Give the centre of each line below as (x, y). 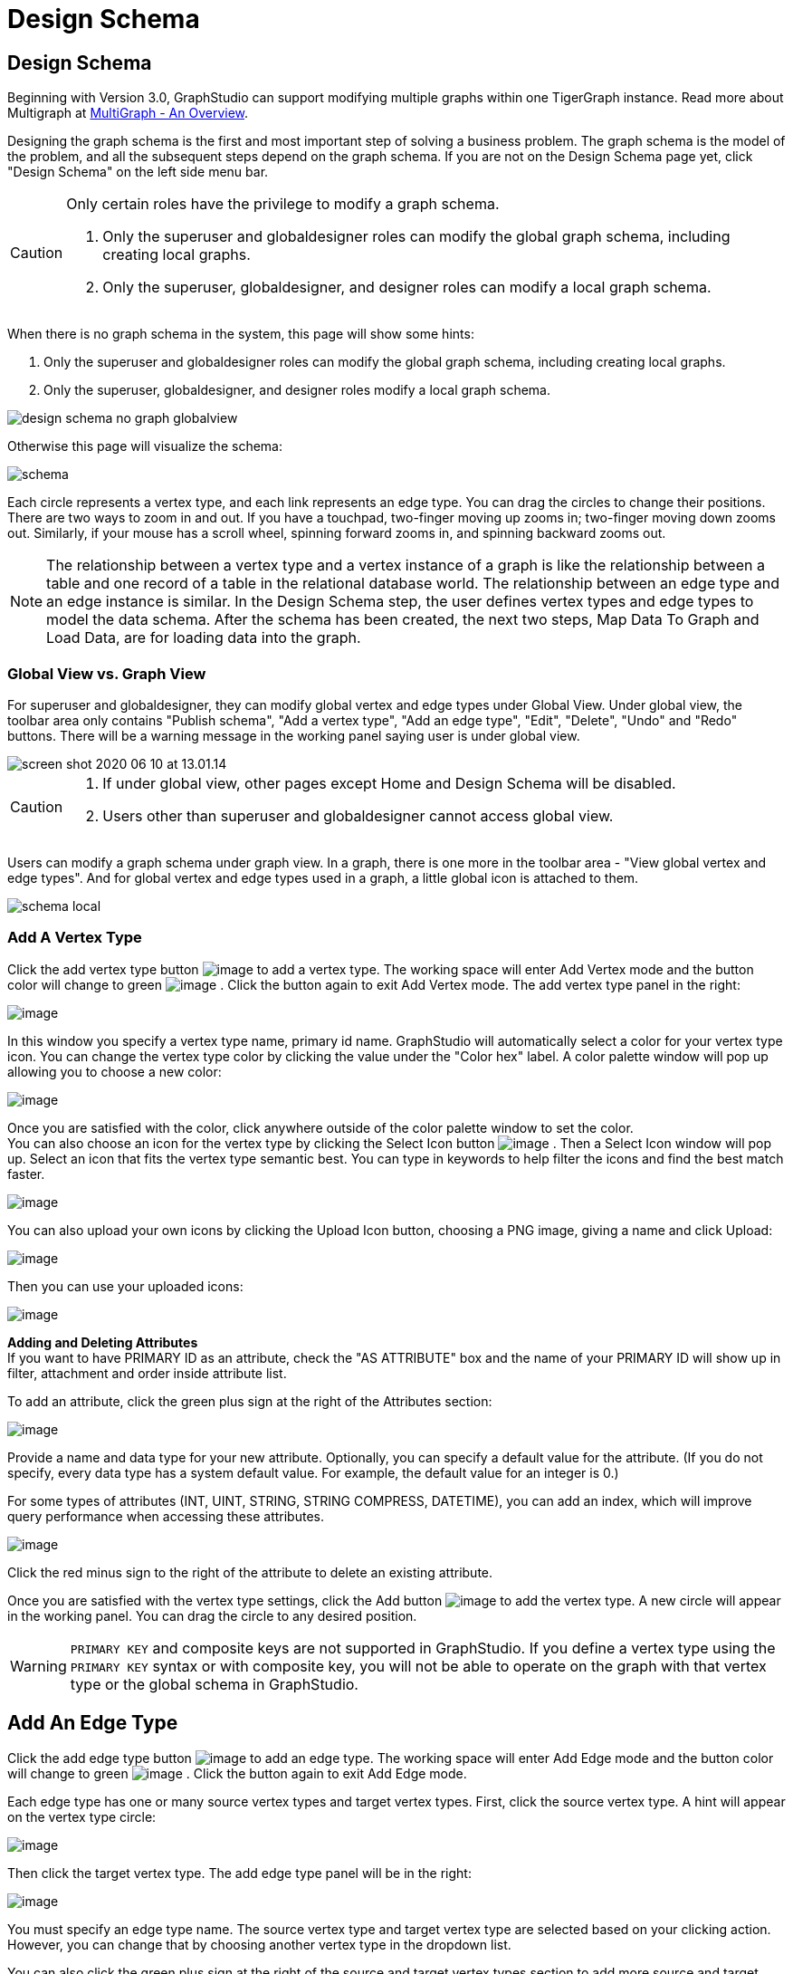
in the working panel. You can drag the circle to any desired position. (212, 1615)
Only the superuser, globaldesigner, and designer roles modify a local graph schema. (297, 390)
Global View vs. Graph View (107, 673)
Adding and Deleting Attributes (103, 1342)
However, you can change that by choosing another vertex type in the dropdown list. (259, 1944)
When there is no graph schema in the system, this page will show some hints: (241, 334)
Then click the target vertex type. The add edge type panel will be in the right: (239, 1873)
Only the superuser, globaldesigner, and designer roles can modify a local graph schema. (407, 287)
